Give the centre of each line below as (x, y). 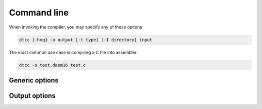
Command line (39, 13)
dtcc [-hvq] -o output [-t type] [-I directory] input (86, 40)
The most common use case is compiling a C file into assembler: (74, 52)
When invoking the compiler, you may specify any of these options (76, 27)
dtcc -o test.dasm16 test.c (52, 65)
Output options (32, 96)
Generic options (34, 80)
